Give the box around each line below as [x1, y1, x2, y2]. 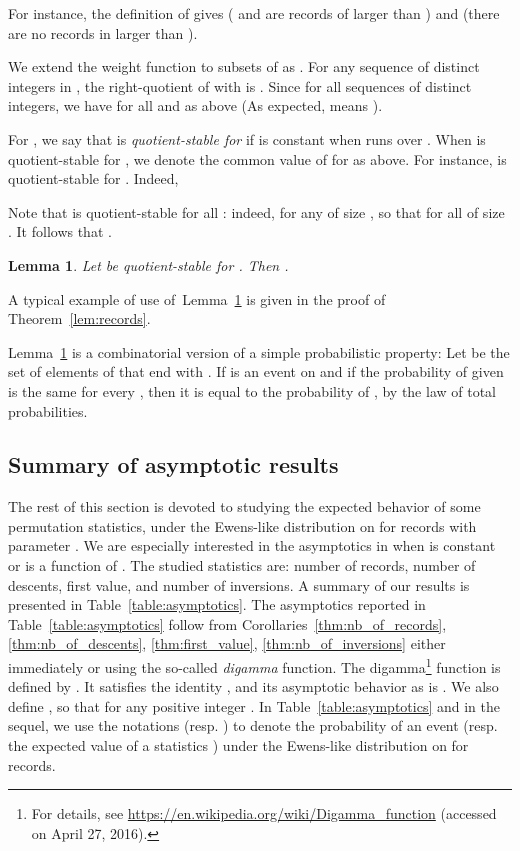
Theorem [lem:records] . [8, 308, 151, 329]
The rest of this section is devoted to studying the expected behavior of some [8, 496, 481, 517]
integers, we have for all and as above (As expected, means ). [8, 95, 383, 116]
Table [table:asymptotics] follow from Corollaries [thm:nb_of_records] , [8, 613, 447, 634]
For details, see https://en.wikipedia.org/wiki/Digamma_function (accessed [31, 803, 497, 824]
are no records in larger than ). [8, 22, 198, 43]
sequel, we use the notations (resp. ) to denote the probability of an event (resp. [8, 715, 498, 736]
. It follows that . [8, 221, 112, 242]
